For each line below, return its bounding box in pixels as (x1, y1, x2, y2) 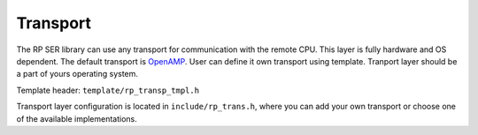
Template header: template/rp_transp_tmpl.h (16, 85, 199, 95)
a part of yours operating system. (16, 69, 139, 79)
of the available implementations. (16, 113, 137, 124)
